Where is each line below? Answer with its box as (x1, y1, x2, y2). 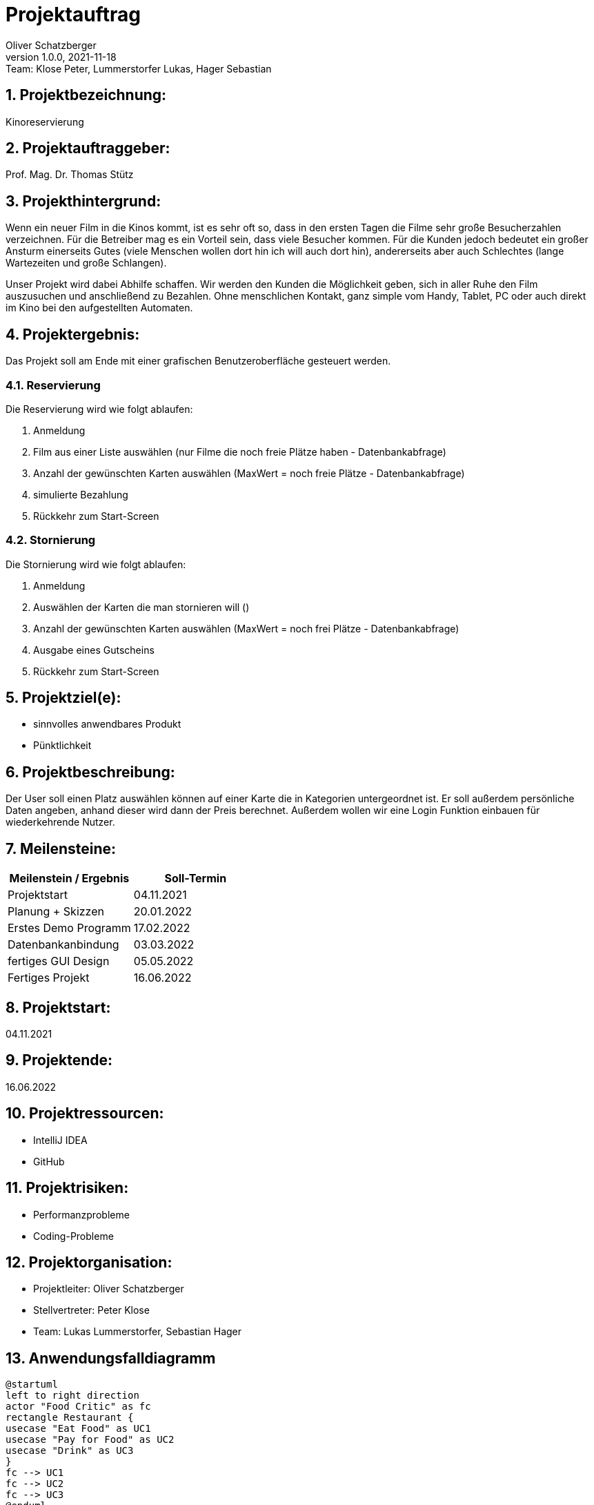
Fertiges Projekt (8, 971, 90, 985)
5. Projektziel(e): (6, 689, 121, 707)
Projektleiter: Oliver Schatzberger (33, 1283, 184, 1295)
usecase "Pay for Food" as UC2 (6, 1434, 175, 1446)
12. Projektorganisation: (6, 1253, 172, 1271)
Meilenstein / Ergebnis (9, 871, 130, 886)
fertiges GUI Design (8, 954, 110, 969)
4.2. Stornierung (6, 533, 96, 547)
